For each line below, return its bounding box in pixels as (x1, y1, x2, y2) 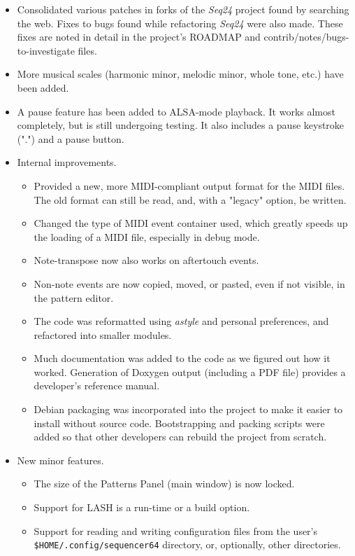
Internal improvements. (17, 155, 117, 169)
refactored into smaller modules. (34, 327, 172, 342)
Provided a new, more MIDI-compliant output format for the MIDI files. (34, 178, 345, 193)
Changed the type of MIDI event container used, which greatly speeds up (34, 216, 348, 230)
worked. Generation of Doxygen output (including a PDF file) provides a (34, 364, 346, 379)
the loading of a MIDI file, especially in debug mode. (34, 229, 260, 244)
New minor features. (17, 452, 104, 467)
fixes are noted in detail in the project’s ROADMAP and (17, 29, 261, 44)
